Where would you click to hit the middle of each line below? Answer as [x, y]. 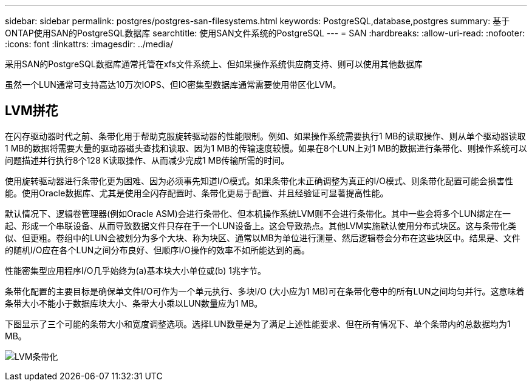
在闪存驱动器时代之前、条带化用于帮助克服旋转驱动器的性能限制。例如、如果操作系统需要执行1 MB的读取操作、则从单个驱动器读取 [265, 136]
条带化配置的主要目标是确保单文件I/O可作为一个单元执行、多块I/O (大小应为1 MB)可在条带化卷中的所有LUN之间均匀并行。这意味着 [265, 291]
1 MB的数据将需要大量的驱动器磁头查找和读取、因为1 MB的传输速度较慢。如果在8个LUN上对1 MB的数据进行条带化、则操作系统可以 [266, 148]
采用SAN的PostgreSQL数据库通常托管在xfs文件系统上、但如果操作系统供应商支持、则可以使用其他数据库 [214, 64]
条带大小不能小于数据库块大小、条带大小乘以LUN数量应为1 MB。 [134, 303]
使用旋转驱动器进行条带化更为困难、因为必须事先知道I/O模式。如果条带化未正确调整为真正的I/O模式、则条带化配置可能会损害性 [259, 181]
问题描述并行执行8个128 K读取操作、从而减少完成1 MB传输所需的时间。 [147, 160]
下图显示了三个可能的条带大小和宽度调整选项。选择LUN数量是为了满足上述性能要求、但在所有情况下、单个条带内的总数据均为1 [258, 324]
